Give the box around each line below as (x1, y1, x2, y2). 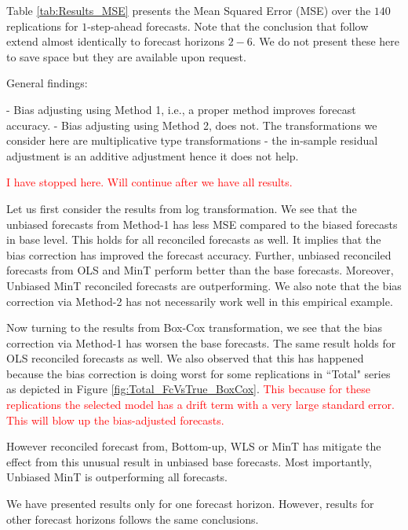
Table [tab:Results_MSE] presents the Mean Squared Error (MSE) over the (6, 2, 371, 18)
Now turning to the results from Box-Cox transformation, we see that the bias (6, 319, 383, 336)
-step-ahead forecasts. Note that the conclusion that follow (87, 17, 369, 34)
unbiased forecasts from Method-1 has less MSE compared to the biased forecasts (6, 215, 398, 232)
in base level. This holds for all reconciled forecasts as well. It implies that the (6, 231, 381, 248)
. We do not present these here (252, 33, 400, 50)
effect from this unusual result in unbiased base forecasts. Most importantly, (6, 453, 372, 469)
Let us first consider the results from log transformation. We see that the (6, 200, 357, 216)
